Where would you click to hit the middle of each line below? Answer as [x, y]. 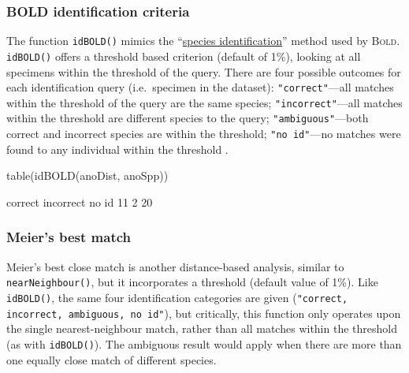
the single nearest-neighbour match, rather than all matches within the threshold [202, 328]
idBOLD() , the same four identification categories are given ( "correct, [177, 297]
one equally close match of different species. [112, 359]
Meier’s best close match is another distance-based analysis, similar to [175, 266]
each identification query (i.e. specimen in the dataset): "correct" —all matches [200, 87]
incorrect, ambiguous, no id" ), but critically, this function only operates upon [204, 313]
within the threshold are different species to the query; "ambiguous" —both [188, 118]
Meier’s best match [69, 237]
